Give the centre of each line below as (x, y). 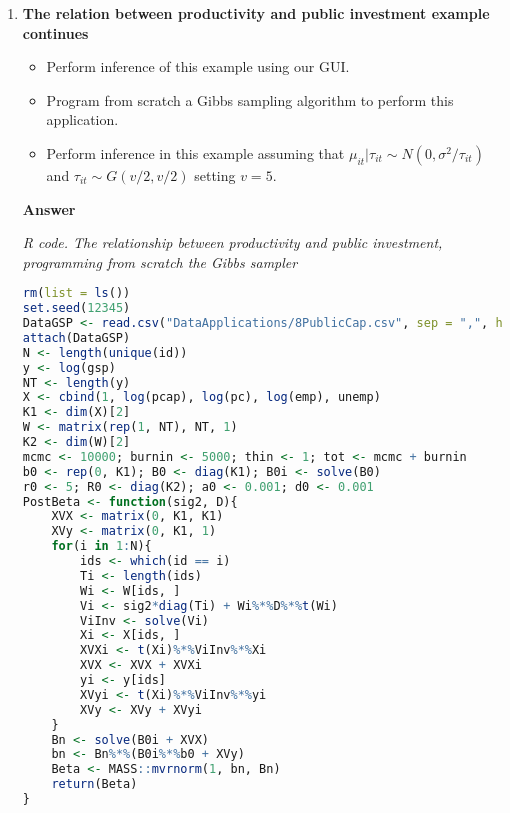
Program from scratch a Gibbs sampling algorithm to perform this (250, 99)
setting (215, 174)
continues (55, 32)
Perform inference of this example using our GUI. (198, 66)
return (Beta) (94, 784)
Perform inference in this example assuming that (195, 152)
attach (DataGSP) (76, 337)
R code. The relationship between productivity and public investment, (232, 242)
